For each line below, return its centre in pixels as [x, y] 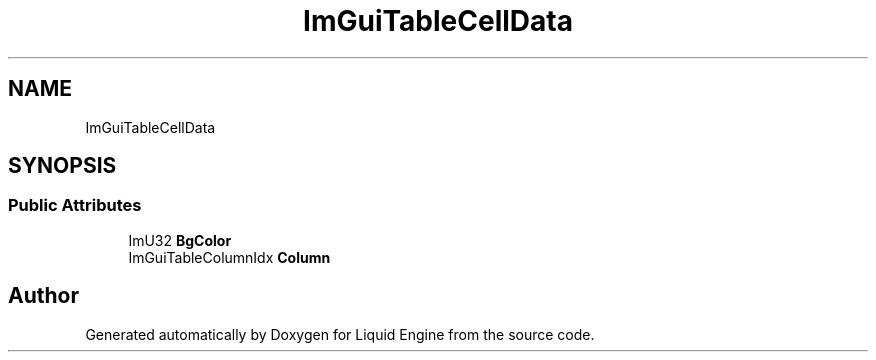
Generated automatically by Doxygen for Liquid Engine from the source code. [340, 334]
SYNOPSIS [62, 166]
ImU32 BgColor [180, 240]
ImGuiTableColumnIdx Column [229, 257]
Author [43, 296]
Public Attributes [75, 205]
